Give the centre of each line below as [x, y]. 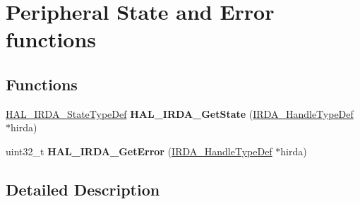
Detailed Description [83, 189]
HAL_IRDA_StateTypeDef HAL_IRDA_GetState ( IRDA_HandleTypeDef [180, 113]
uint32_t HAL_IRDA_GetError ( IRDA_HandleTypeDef [139, 151]
